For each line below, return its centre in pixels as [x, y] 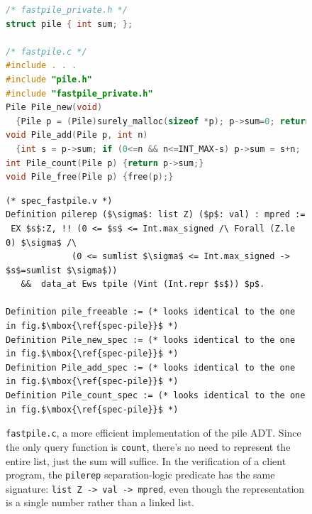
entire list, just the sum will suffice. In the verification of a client [146, 460]
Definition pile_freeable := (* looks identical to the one [151, 312]
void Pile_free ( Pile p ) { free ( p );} [90, 177]
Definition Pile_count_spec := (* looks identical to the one [156, 396]
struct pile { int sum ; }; [69, 24]
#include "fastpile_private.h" [79, 93]
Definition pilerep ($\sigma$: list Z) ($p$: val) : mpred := [156, 215]
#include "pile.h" [49, 79]
